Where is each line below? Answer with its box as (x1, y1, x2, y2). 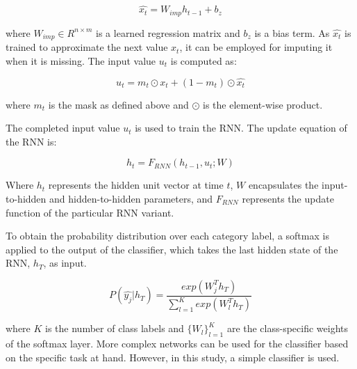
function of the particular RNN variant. (6, 205, 174, 219)
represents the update (242, 191, 334, 205)
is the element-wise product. (203, 97, 323, 111)
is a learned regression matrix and (96, 25, 240, 40)
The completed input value (6, 120, 120, 135)
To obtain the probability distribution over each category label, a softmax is (6, 228, 329, 243)
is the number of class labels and (45, 321, 184, 336)
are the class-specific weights (226, 321, 349, 336)
